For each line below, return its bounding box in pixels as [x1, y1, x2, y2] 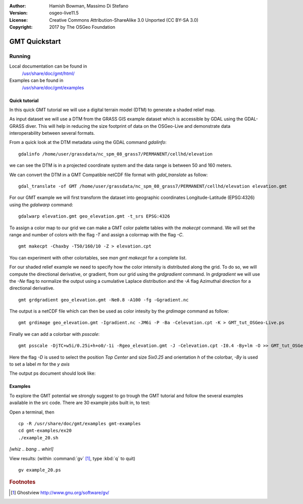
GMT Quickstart [9, 37, 61, 45]
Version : [9, 10, 28, 16]
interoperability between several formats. [9, 130, 95, 136]
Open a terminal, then [9, 409, 55, 415]
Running [9, 53, 31, 60]
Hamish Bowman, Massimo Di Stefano [49, 3, 129, 9]
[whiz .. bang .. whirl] [9, 446, 54, 452]
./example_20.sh [18, 435, 59, 440]
